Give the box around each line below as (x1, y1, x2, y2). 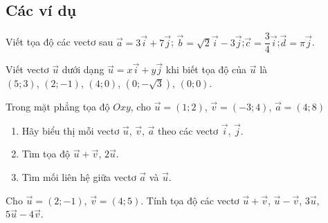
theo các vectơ (157, 123, 219, 137)
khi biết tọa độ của (165, 62, 247, 77)
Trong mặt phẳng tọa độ (6, 99, 110, 114)
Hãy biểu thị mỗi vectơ (21, 123, 120, 137)
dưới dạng (62, 62, 104, 77)
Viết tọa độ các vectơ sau (6, 35, 113, 49)
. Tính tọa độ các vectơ (140, 193, 239, 207)
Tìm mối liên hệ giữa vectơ (21, 170, 136, 184)
